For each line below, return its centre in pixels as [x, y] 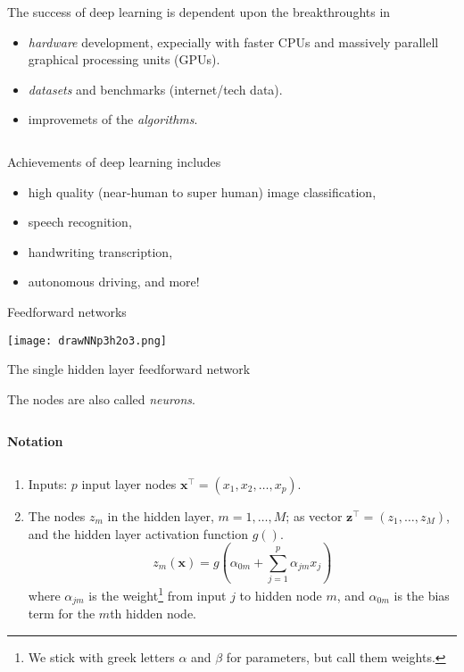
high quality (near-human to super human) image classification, [202, 191]
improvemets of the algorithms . [113, 119]
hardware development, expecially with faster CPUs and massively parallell [233, 41]
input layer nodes [129, 483]
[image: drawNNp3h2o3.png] [87, 340]
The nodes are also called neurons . [101, 398]
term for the [62, 613]
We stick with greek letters [101, 656]
